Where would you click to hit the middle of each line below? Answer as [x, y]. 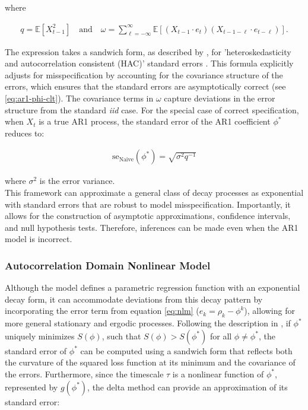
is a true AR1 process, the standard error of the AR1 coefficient [155, 121]
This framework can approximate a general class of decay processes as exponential [154, 192]
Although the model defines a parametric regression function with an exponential [153, 287]
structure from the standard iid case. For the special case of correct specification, [152, 109]
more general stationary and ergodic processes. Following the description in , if [148, 323]
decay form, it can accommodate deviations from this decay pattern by [134, 299]
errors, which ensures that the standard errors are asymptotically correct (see [145, 86]
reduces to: [25, 133]
